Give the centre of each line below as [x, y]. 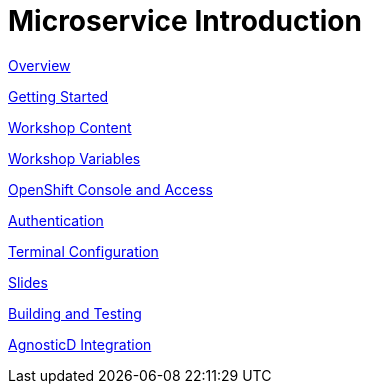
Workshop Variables [74, 158]
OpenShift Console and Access [110, 189]
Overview [39, 65]
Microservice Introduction [185, 21]
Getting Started [58, 96]
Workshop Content [70, 127]
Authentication [56, 220]
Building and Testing [75, 313]
